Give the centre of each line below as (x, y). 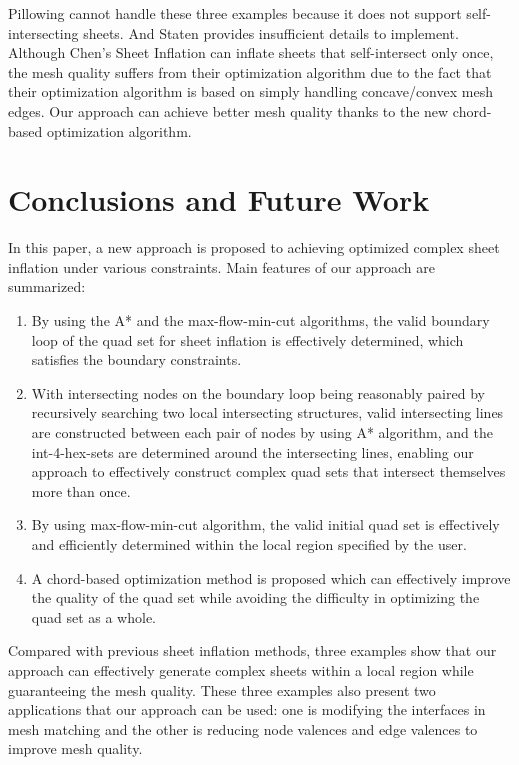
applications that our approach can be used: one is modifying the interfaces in (247, 709)
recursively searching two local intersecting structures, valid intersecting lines (267, 412)
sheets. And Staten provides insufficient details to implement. (271, 32)
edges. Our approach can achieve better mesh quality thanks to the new (228, 110)
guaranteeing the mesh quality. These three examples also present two (222, 689)
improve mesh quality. (75, 748)
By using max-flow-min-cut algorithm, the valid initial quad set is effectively (265, 524)
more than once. (81, 490)
